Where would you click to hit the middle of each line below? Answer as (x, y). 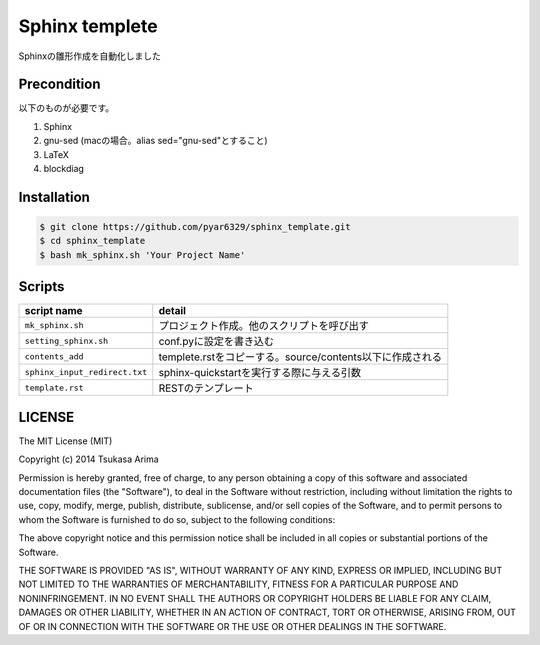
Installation (54, 196)
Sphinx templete (88, 26)
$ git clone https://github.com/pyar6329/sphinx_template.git (195, 227)
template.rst (54, 387)
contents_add (54, 356)
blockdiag (64, 169)
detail (172, 311)
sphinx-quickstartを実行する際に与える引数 (260, 373)
